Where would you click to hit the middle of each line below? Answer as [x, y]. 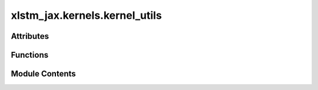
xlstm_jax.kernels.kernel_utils [86, 15]
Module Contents [43, 74]
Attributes [30, 36]
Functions [30, 55]
